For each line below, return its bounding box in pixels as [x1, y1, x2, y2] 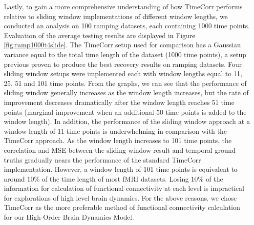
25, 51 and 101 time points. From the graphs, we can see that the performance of [4, 78, 247, 88]
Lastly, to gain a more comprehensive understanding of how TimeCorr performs [4, 1, 243, 11]
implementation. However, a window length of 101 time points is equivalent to [4, 164, 238, 174]
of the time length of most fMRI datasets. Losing [42, 173, 189, 184]
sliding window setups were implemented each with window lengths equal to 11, [4, 68, 242, 79]
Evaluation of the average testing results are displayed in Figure [4, 30, 195, 40]
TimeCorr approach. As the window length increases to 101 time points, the [4, 135, 232, 145]
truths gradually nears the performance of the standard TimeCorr [4, 154, 201, 164]
